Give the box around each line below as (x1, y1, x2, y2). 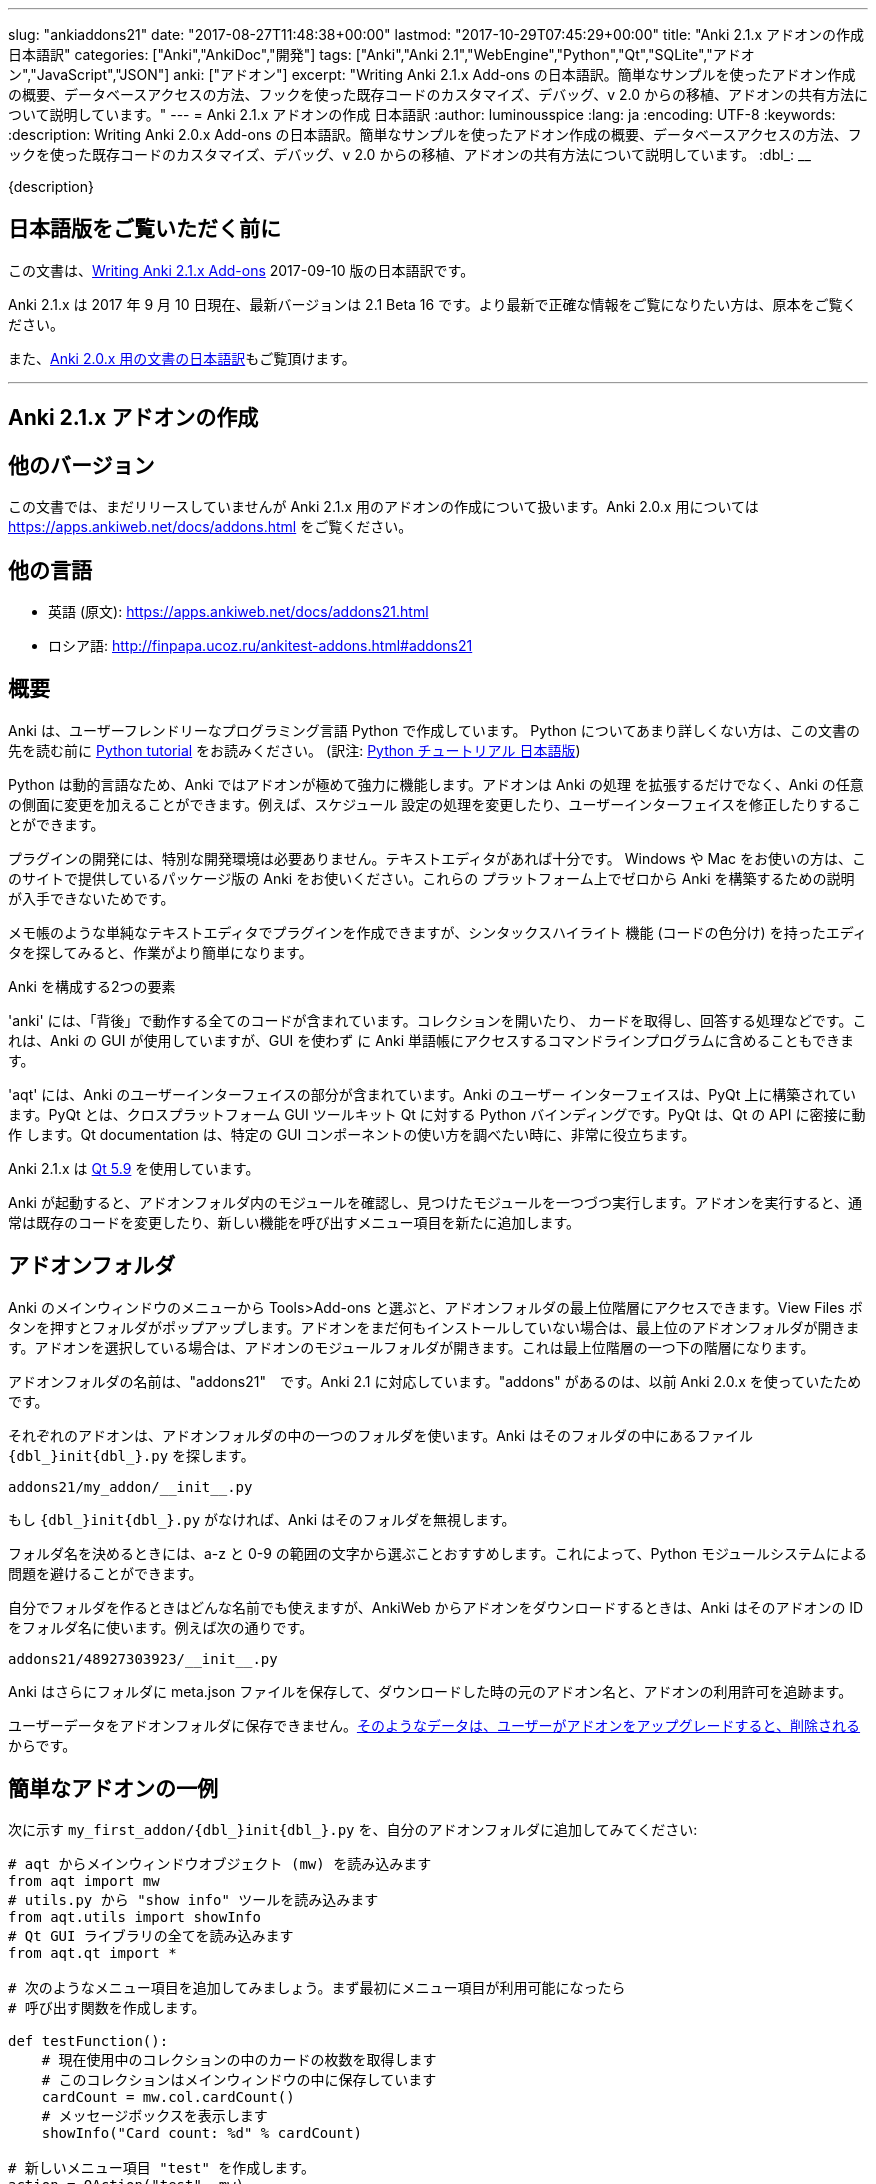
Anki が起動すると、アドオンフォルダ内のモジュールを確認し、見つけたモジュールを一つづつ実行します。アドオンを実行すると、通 (8, 1193, 863, 1211)
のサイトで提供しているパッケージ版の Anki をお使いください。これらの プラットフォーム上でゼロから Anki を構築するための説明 (8, 869, 855, 887)
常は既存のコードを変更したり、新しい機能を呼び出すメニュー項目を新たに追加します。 (8, 1213, 581, 1231)
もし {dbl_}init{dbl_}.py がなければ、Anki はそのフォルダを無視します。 (8, 1510, 516, 1528)
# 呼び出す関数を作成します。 (8, 2000, 206, 2017)
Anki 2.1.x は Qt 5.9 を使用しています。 (8, 1159, 260, 1177)
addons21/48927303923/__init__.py (8, 1650, 278, 1667)
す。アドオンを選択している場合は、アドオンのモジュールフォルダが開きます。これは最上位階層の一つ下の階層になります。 (8, 1338, 815, 1356)
